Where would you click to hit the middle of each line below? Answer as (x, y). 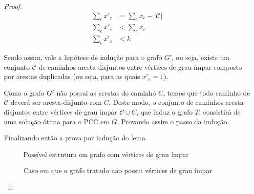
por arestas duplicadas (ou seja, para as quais (72, 76)
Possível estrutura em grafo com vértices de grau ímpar (106, 154)
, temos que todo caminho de (207, 92)
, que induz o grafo (165, 112)
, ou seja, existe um (201, 57)
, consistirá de (220, 112)
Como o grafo (24, 92)
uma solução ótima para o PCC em (57, 121)
